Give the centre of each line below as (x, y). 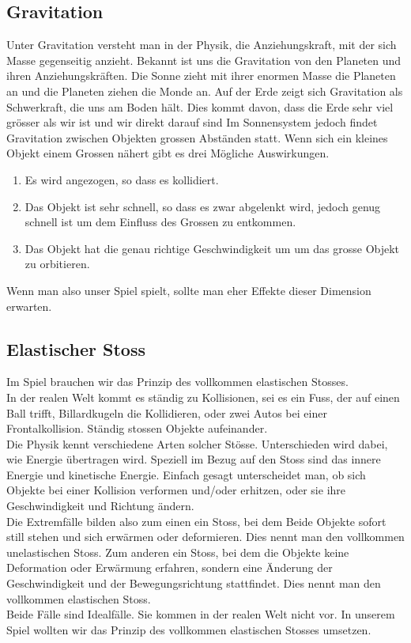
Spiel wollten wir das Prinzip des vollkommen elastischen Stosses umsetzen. (189, 629)
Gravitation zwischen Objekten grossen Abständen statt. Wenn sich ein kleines (197, 137)
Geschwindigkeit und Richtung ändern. (100, 506)
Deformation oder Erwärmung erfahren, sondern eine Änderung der (170, 567)
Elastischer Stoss (76, 348)
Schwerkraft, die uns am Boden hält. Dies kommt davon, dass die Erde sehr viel (200, 106)
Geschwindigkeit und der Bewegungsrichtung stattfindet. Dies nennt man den (194, 583)
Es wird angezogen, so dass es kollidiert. (122, 179)
